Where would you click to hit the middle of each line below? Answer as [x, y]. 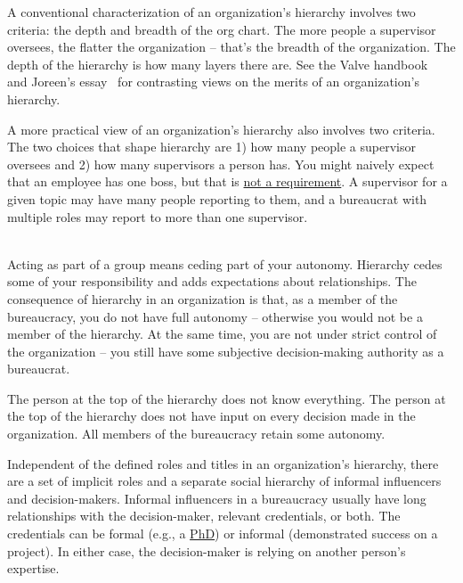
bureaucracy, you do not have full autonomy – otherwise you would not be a [215, 316]
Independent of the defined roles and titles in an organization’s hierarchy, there [223, 463]
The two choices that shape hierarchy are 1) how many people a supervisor [211, 147]
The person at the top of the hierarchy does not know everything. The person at [227, 398]
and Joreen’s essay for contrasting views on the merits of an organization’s [213, 82]
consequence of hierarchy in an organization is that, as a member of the [203, 298]
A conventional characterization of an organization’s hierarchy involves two [211, 12]
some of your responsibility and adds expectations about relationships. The [212, 281]
